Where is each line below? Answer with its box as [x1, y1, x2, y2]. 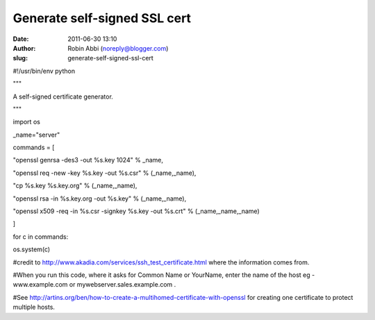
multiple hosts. [12, 303, 56, 312]
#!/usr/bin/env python [12, 67, 76, 75]
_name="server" [12, 130, 60, 139]
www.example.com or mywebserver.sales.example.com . [12, 280, 176, 289]
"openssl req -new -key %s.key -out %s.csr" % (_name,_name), [12, 169, 197, 177]
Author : [12, 44, 36, 52]
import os [12, 118, 41, 126]
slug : [12, 54, 28, 62]
